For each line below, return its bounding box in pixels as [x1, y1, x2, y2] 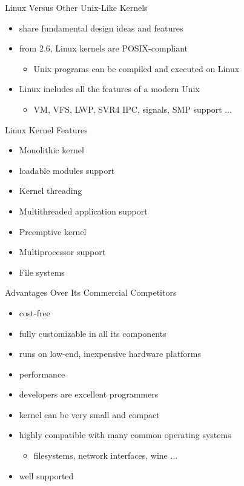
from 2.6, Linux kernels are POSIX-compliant [19, 42, 188, 55]
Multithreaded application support [19, 204, 148, 217]
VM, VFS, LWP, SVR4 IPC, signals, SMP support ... [33, 102, 232, 115]
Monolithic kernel [19, 144, 84, 156]
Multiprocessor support [19, 245, 106, 258]
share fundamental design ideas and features [19, 21, 183, 34]
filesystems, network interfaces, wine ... [33, 449, 178, 462]
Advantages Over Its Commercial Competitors [5, 286, 177, 299]
